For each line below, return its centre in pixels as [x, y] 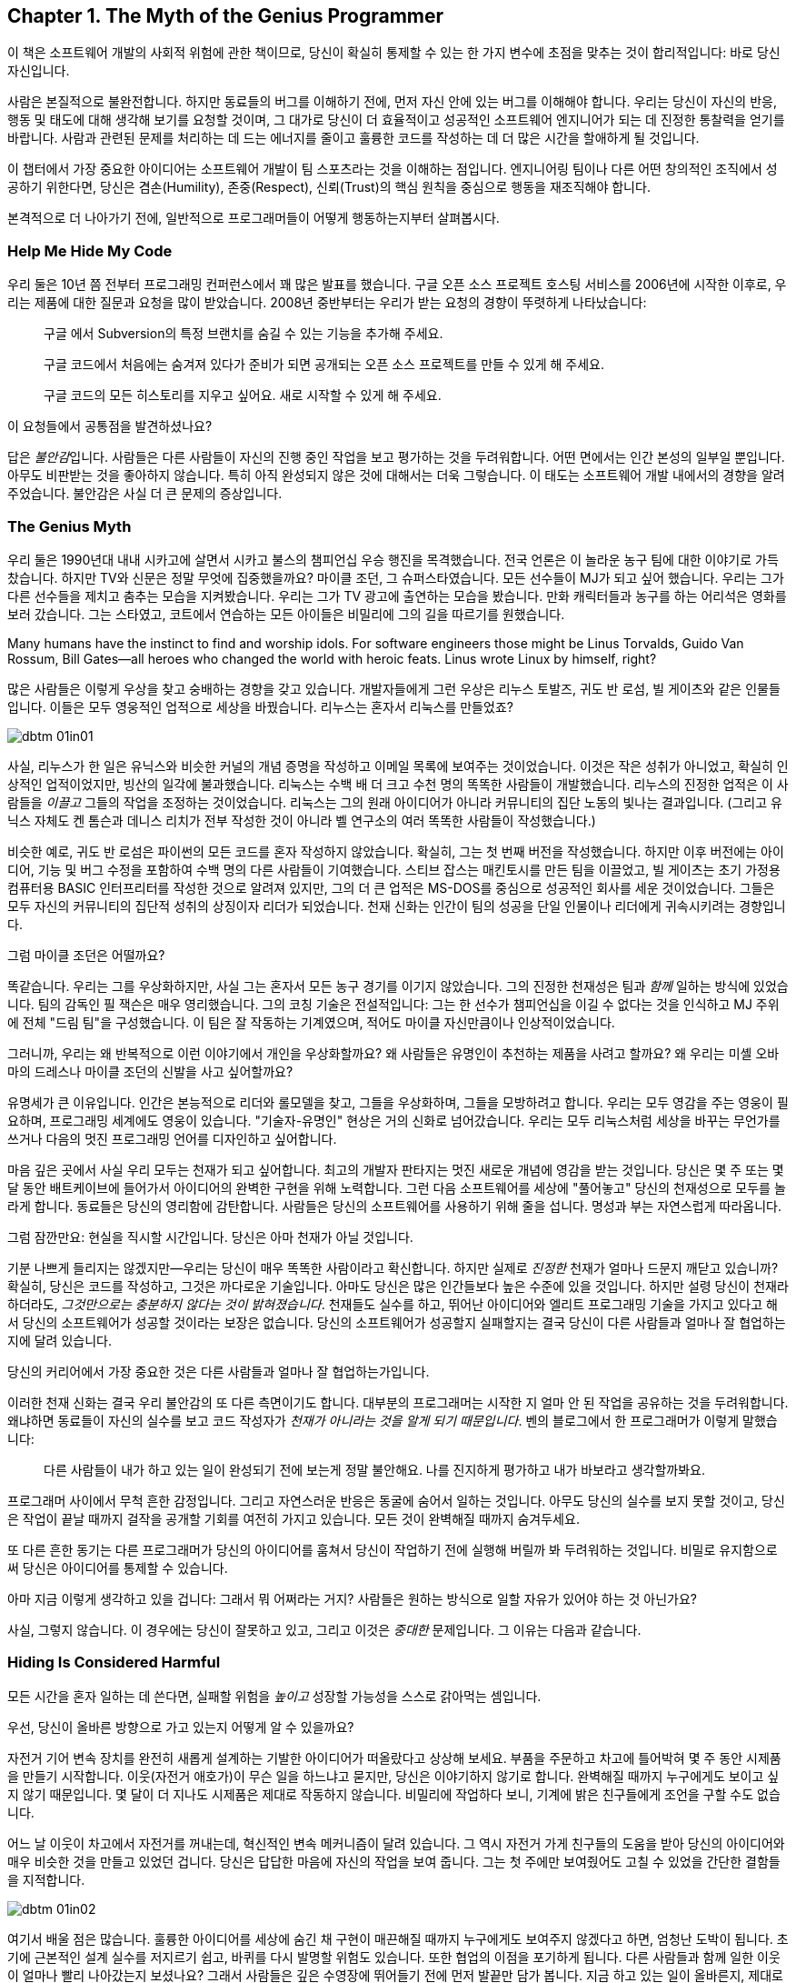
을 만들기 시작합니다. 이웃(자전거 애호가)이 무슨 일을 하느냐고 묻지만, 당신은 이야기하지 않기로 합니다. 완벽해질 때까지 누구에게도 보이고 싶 [393, 1776]
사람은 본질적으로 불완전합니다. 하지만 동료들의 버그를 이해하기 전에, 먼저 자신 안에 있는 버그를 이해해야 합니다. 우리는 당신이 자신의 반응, [392, 102]
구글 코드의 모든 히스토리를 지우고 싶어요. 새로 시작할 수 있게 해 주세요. [243, 396]
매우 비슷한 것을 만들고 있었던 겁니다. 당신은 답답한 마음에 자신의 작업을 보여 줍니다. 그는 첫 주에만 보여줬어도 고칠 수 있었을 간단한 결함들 [394, 1861]
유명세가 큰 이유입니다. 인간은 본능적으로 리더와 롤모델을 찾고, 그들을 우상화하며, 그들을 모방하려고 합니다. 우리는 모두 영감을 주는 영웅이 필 [398, 1102]
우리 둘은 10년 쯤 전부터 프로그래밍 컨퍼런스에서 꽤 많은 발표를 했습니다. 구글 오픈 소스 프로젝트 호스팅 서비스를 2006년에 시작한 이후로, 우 [397, 285]
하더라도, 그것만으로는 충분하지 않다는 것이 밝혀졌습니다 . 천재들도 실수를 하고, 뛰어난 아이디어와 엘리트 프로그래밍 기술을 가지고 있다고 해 [393, 1304]
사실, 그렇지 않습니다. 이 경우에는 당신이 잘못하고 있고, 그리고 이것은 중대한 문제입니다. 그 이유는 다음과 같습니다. [324, 1629]
